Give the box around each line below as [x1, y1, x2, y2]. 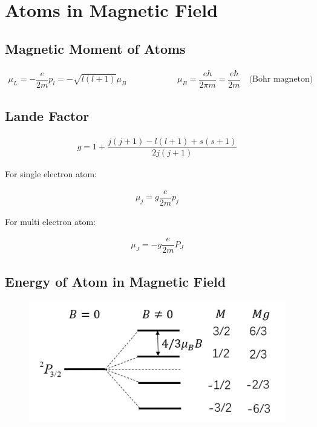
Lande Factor [5, 106, 90, 125]
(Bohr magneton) [249, 75, 313, 84]
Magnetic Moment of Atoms [5, 39, 186, 57]
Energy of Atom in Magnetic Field [5, 272, 226, 290]
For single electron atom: [5, 167, 97, 180]
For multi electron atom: [5, 215, 96, 227]
